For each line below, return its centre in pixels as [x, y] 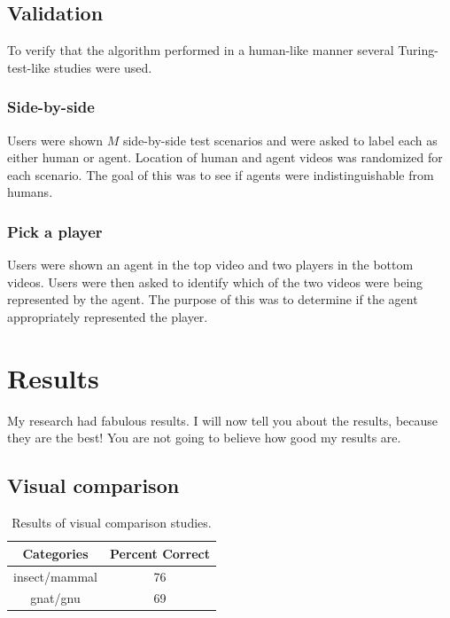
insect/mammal [55, 576]
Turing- [418, 50]
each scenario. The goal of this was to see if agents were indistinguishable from [221, 174]
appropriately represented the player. [108, 316]
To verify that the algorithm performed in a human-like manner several [201, 50]
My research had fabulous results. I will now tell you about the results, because [223, 420]
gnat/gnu [55, 598]
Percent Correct [159, 553]
